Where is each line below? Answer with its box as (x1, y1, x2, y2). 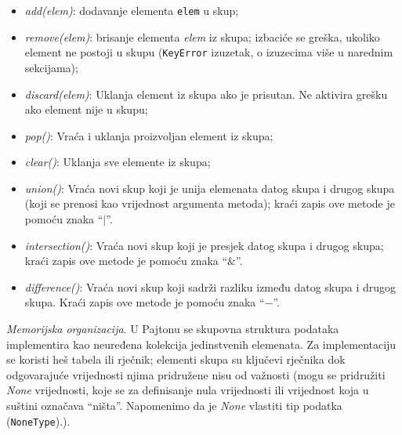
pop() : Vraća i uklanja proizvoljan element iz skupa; (24, 127, 273, 143)
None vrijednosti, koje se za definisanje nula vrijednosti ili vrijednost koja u (6, 382, 369, 398)
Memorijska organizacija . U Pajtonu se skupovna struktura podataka (6, 321, 339, 337)
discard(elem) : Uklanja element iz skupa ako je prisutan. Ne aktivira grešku (24, 85, 388, 102)
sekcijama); (24, 59, 78, 75)
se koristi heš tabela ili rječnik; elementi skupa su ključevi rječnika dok (6, 351, 346, 368)
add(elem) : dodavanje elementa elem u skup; (24, 2, 239, 18)
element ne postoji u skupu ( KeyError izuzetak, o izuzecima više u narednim (24, 44, 393, 60)
